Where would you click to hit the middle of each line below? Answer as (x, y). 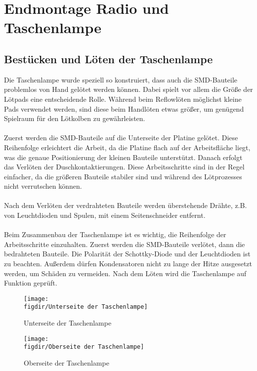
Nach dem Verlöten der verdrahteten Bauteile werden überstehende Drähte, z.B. (126, 205)
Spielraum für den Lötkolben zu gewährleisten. (75, 118)
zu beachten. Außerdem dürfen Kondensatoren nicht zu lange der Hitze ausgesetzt (128, 264)
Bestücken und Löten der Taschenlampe (108, 59)
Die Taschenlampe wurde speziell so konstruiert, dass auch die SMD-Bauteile (121, 79)
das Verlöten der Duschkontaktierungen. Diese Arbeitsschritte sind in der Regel (124, 167)
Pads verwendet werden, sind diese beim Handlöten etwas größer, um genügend (124, 108)
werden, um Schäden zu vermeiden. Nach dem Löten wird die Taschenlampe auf (125, 273)
